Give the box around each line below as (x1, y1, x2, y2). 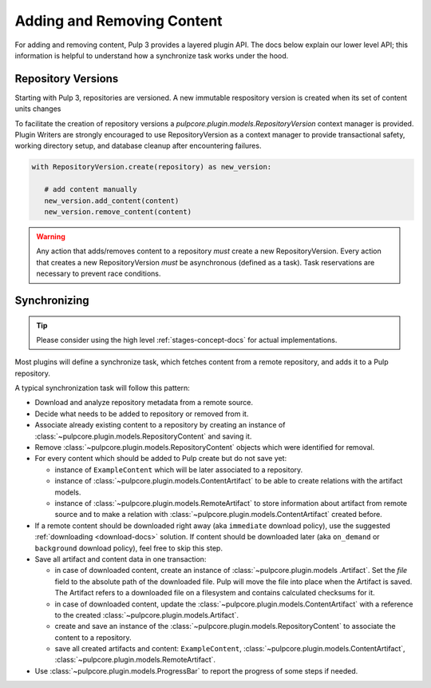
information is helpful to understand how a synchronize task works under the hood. (14, 50, 289, 60)
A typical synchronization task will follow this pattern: (14, 384, 191, 393)
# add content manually (44, 185, 137, 194)
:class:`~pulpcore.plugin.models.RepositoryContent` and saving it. (34, 431, 252, 441)
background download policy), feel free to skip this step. (34, 543, 223, 553)
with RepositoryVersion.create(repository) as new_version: (31, 162, 272, 172)
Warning (36, 232, 65, 241)
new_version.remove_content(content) (44, 207, 192, 216)
